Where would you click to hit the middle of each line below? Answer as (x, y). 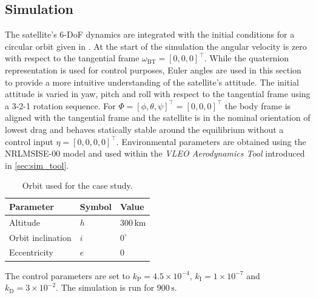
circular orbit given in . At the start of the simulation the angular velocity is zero (156, 46)
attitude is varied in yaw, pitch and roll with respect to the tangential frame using (158, 94)
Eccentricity (31, 252)
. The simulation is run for (105, 287)
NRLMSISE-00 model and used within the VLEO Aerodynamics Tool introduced (155, 153)
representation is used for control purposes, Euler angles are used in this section (153, 69)
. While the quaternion (247, 58)
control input (29, 141)
